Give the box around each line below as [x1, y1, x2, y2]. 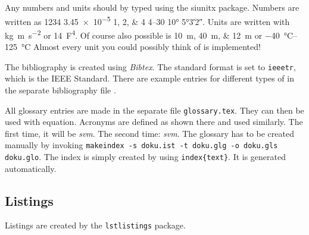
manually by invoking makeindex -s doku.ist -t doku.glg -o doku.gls [5, 139, 278, 151]
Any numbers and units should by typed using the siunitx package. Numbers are [5, 1, 299, 13]
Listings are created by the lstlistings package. [5, 219, 186, 231]
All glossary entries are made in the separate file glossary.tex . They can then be [5, 104, 304, 116]
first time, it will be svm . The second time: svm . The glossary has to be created [5, 127, 294, 139]
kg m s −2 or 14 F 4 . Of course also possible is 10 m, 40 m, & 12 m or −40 [5, 27, 280, 41]
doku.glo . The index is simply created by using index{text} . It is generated [5, 151, 286, 163]
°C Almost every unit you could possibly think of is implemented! [21, 40, 261, 53]
